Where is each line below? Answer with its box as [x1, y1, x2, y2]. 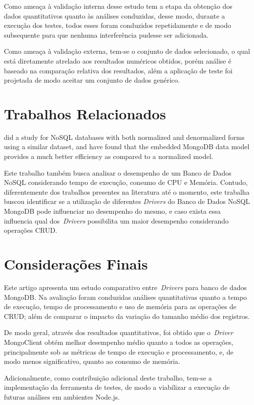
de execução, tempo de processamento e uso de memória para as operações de [4, 301, 236, 312]
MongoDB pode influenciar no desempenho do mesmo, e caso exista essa [4, 206, 221, 216]
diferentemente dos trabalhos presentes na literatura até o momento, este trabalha [4, 186, 250, 197]
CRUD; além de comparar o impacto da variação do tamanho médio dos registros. [4, 311, 250, 321]
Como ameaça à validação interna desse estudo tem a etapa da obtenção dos [4, 1, 233, 11]
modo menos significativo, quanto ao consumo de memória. [4, 356, 180, 366]
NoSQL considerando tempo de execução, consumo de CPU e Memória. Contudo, [4, 177, 248, 187]
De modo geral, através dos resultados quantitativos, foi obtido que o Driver [4, 327, 233, 337]
